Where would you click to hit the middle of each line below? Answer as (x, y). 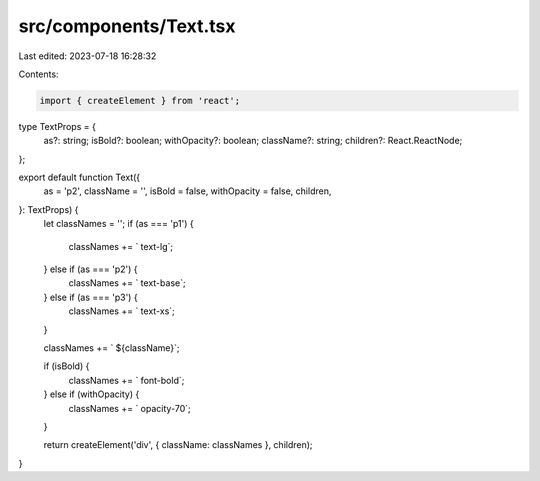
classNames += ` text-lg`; (121, 246)
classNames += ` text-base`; (127, 283)
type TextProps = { (57, 126)
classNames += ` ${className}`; (111, 347)
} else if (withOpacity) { (91, 394)
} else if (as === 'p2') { (90, 269)
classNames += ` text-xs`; (121, 311)
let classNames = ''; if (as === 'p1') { (118, 224)
